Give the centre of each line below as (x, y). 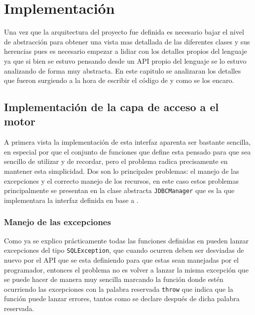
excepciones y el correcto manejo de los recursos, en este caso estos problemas (121, 180)
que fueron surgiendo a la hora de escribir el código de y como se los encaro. (119, 80)
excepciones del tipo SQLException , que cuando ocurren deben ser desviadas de (124, 250)
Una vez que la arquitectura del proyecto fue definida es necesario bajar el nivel (124, 32)
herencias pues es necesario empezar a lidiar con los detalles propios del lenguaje (126, 51)
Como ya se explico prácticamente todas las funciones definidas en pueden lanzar (126, 240)
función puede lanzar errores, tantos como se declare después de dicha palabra (122, 298)
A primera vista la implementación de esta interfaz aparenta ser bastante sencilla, (127, 142)
